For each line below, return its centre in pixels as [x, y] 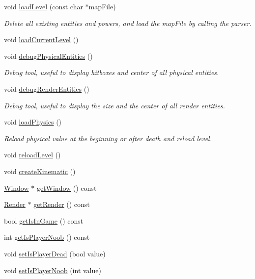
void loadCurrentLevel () [41, 39]
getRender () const [62, 204]
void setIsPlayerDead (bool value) [55, 253]
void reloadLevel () [32, 155]
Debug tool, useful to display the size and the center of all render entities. [114, 105]
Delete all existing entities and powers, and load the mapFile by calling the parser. [128, 23]
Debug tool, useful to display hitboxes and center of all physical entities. [112, 72]
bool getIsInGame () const [44, 220]
